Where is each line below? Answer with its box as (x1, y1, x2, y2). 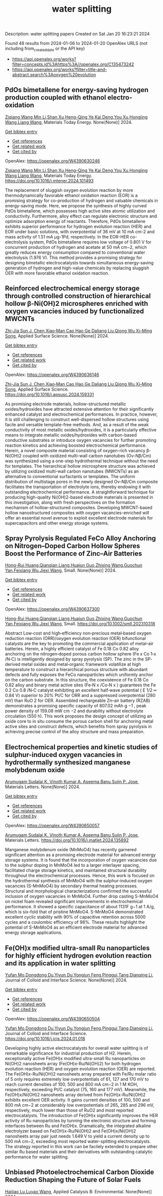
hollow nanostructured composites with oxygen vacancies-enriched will (5, 510, 149, 516)
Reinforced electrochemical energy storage (5, 284, 140, 293)
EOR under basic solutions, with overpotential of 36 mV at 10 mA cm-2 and (5, 228, 155, 235)
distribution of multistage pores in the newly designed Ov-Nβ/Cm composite (5, 478, 158, 484)
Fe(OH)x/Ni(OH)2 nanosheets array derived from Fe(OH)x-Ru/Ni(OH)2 (5, 1092, 146, 1098)
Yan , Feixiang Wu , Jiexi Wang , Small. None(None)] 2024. (5, 567, 117, 574)
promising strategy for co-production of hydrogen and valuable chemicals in (5, 198, 158, 203)
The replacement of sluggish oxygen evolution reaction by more (5, 187, 133, 193)
